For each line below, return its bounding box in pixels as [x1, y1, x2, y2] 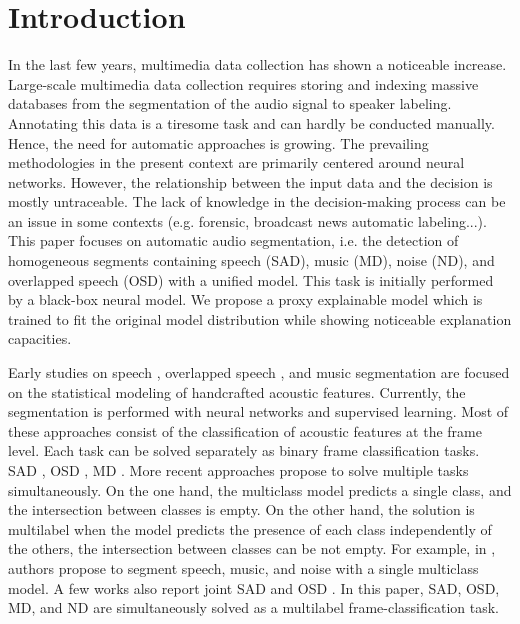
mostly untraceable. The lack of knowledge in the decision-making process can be [8, 191, 506, 212]
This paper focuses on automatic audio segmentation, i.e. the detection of [8, 230, 459, 251]
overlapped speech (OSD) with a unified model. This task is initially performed [8, 269, 494, 290]
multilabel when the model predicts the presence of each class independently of [8, 518, 492, 539]
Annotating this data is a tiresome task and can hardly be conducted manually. [8, 112, 495, 133]
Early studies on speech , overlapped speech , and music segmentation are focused [8, 362, 510, 383]
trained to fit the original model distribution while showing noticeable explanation [8, 308, 512, 329]
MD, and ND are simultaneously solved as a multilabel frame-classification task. [8, 597, 499, 618]
